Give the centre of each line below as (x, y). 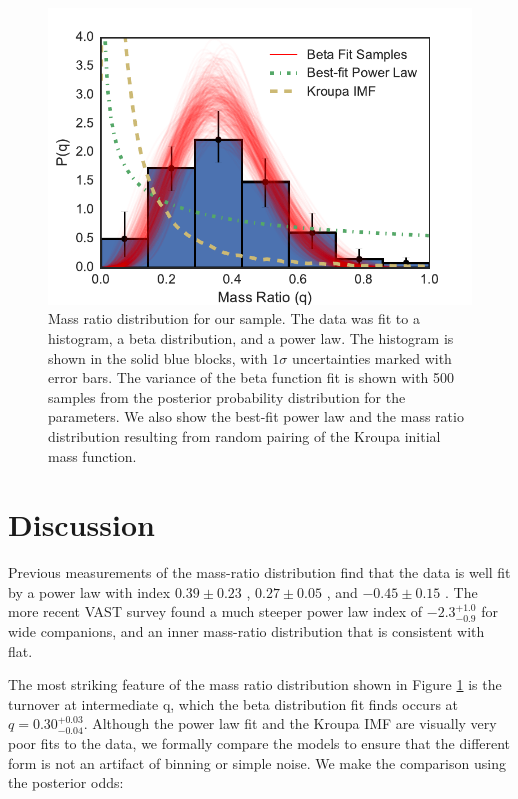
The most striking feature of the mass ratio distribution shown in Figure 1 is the (255, 684)
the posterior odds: (66, 782)
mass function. (92, 455)
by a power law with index (89, 591)
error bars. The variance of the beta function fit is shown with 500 (251, 377)
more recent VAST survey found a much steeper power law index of (215, 611)
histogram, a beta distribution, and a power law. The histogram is (251, 337)
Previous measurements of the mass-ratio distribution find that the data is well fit (259, 572)
